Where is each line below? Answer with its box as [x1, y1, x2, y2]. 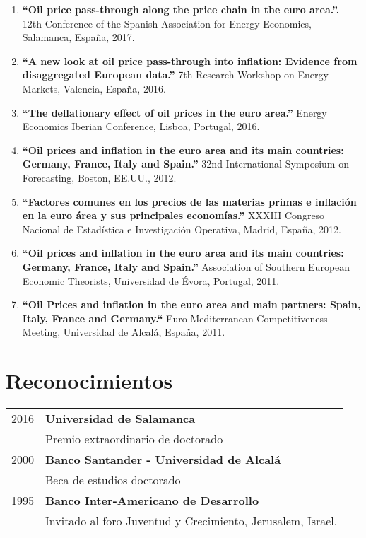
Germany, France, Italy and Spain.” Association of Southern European [22, 259, 350, 274]
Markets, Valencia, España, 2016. [22, 81, 166, 95]
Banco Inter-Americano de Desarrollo [45, 492, 259, 508]
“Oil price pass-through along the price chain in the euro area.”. [22, 2, 340, 16]
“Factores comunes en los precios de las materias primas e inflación [22, 194, 357, 209]
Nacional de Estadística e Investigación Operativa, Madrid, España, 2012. [22, 221, 341, 236]
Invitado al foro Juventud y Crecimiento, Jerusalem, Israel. [45, 513, 338, 529]
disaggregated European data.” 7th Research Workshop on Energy [22, 67, 329, 82]
